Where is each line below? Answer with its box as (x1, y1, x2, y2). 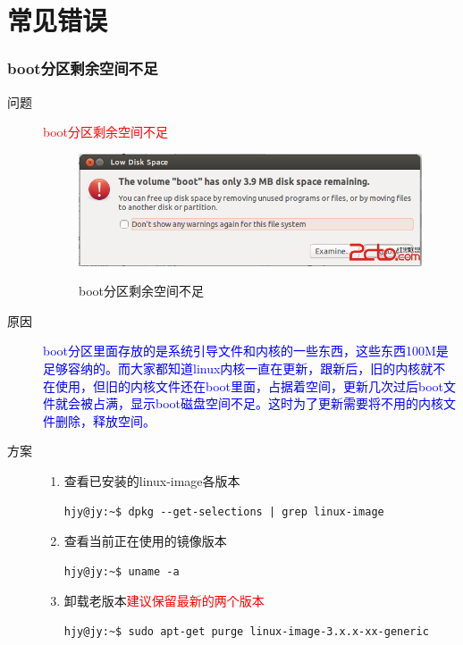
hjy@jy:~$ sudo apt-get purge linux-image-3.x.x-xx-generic (63, 624, 429, 638)
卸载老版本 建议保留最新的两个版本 (63, 591, 265, 610)
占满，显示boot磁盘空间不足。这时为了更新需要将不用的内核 (92, 394, 444, 413)
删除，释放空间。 (55, 411, 156, 430)
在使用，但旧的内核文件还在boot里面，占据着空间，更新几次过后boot (43, 376, 444, 395)
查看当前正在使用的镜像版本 (63, 532, 227, 550)
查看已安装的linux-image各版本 (63, 471, 240, 490)
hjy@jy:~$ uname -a (63, 565, 180, 578)
